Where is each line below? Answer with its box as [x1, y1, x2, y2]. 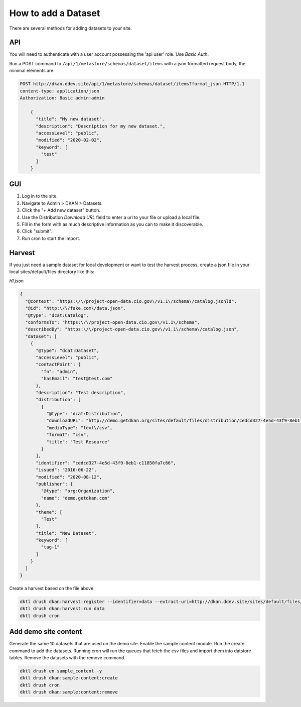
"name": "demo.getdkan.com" [41, 495, 110, 501]
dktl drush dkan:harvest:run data [20, 606, 105, 612]
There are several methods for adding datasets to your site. [9, 25, 132, 31]
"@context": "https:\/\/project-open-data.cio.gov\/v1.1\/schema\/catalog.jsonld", [25, 298, 237, 304]
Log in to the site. [22, 193, 58, 199]
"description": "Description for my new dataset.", [36, 123, 166, 129]
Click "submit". [22, 228, 53, 234]
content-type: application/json [20, 88, 100, 94]
